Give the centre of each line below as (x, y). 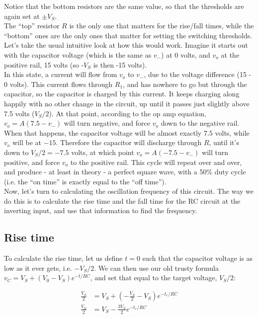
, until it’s (224, 142)
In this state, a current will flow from (61, 74)
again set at (22, 16)
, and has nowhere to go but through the (185, 84)
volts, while (232, 132)
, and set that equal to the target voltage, (154, 278)
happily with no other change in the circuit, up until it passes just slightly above (127, 103)
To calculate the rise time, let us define (63, 258)
